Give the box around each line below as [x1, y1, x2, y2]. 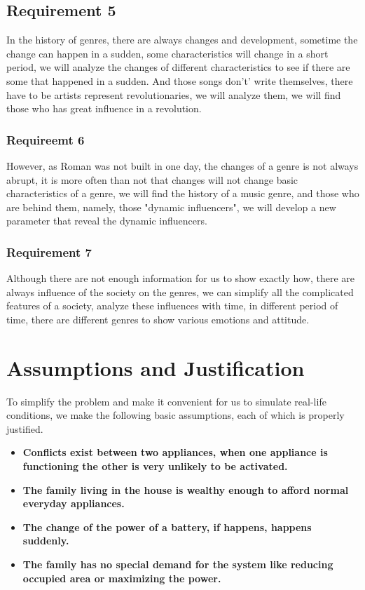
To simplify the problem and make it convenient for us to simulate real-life [6, 394, 326, 408]
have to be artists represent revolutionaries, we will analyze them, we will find [6, 87, 341, 102]
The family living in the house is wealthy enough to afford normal [22, 482, 349, 497]
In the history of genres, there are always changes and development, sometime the [6, 32, 358, 47]
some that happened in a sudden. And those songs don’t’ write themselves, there [6, 73, 353, 88]
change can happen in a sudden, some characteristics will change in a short [6, 46, 329, 60]
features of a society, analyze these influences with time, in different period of [6, 298, 338, 313]
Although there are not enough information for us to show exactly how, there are [6, 271, 355, 286]
